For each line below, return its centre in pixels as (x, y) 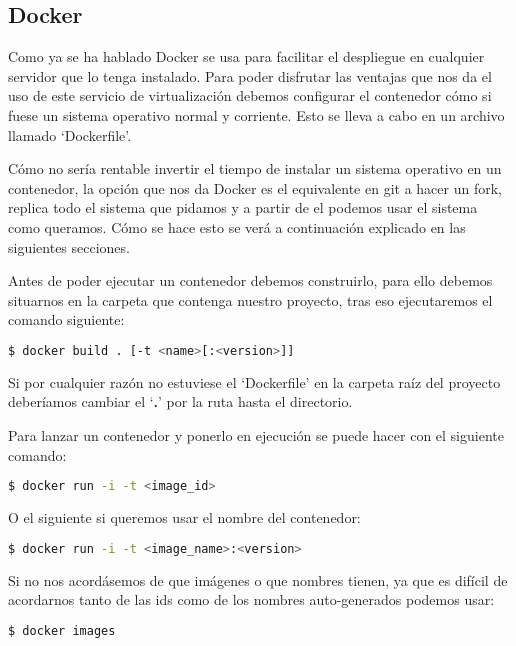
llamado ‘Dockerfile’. (70, 134)
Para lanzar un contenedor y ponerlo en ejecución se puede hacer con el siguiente (256, 434)
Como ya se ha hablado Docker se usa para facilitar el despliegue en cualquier (246, 56)
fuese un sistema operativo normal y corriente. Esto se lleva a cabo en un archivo (256, 114)
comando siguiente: (66, 319)
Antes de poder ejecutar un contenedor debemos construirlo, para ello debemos (250, 280)
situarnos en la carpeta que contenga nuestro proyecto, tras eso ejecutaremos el (250, 299)
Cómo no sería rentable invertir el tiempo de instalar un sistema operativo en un (255, 168)
